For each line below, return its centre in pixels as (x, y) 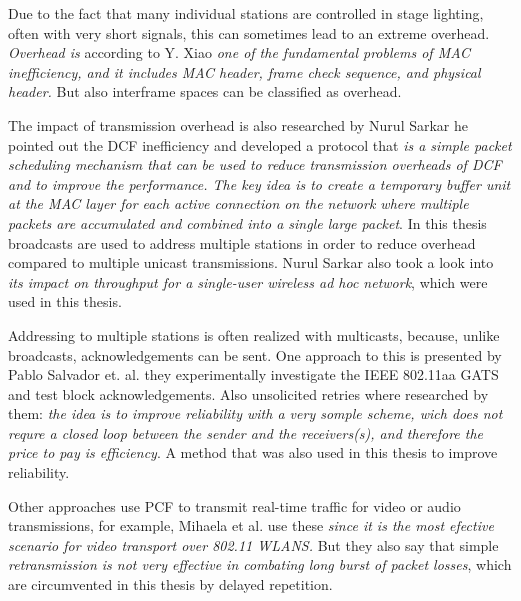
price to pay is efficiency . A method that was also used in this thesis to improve (253, 452)
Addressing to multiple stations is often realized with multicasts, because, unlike (254, 334)
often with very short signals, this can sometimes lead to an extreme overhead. (249, 32)
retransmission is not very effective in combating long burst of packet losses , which (260, 564)
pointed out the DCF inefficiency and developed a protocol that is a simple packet (260, 144)
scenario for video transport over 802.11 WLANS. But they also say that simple (253, 544)
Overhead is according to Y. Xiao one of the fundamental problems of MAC (239, 52)
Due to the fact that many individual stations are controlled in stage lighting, (246, 13)
